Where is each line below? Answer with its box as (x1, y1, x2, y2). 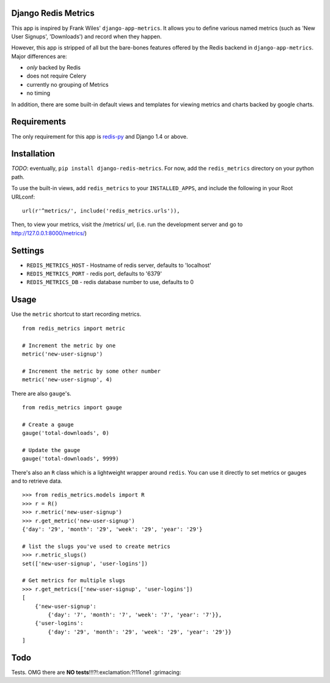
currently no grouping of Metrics (26, 81, 109, 88)
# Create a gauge (22, 421, 74, 428)
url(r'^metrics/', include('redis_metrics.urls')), (22, 208, 180, 214)
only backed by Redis (26, 64, 81, 71)
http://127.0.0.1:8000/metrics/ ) (11, 229, 87, 236)
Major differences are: (11, 53, 67, 60)
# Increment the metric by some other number (22, 367, 161, 374)
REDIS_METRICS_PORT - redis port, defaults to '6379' (26, 270, 162, 277)
